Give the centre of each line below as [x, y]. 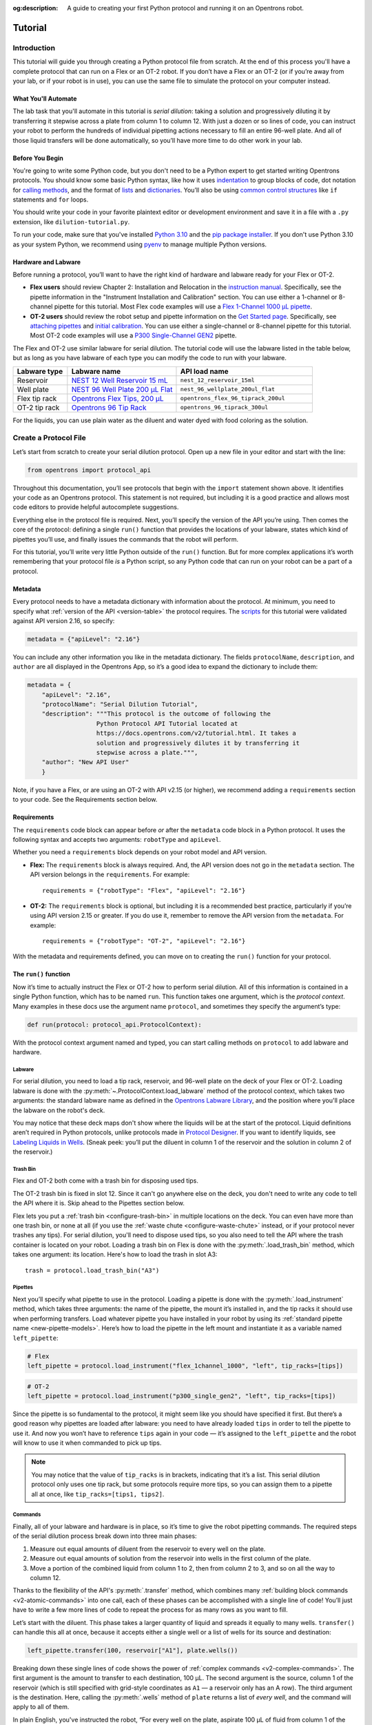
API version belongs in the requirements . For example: [110, 875]
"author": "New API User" [85, 762]
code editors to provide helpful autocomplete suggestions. [96, 507]
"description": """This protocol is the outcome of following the [156, 714]
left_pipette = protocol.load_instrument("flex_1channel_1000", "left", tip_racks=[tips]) [185, 1366]
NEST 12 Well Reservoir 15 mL [120, 380]
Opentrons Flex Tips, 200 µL [117, 398]
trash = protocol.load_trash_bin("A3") [92, 1270]
